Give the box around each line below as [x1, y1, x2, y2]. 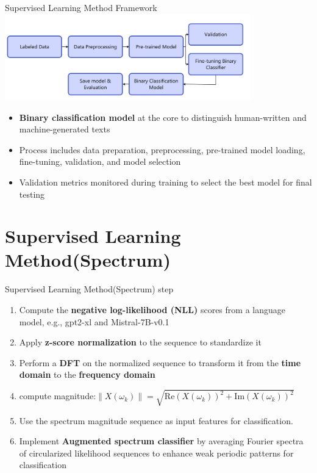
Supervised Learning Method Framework [5, 1, 157, 13]
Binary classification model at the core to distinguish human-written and [19, 110, 307, 123]
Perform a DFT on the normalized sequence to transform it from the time [19, 356, 301, 369]
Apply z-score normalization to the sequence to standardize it [19, 336, 262, 348]
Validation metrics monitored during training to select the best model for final [19, 175, 312, 188]
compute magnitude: [19, 389, 96, 402]
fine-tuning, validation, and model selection [19, 155, 181, 168]
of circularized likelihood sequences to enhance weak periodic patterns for [19, 446, 294, 459]
